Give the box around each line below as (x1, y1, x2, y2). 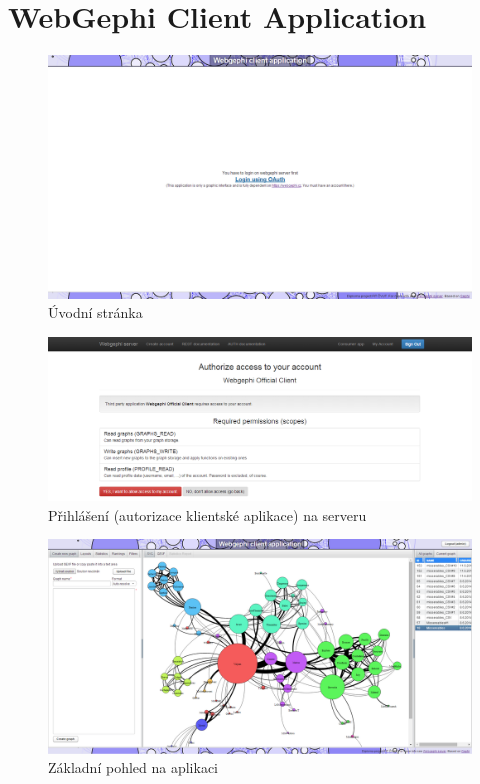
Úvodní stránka (48, 302, 143, 323)
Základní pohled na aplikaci (48, 757, 218, 778)
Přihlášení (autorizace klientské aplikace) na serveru (48, 504, 367, 525)
